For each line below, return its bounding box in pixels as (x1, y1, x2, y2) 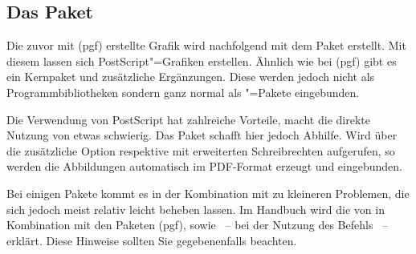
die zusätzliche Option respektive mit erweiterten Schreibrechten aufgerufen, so (6, 142, 395, 159)
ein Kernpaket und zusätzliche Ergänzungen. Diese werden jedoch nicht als (6, 68, 375, 85)
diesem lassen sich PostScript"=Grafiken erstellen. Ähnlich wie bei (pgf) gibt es (6, 52, 397, 69)
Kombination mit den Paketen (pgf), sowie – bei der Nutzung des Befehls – (6, 216, 389, 233)
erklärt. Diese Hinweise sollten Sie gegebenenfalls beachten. (6, 232, 297, 248)
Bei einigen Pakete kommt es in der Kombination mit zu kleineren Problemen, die (6, 184, 410, 201)
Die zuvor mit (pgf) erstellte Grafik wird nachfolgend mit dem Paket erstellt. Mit (6, 37, 406, 54)
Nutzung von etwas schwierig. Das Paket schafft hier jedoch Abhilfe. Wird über (6, 127, 398, 143)
